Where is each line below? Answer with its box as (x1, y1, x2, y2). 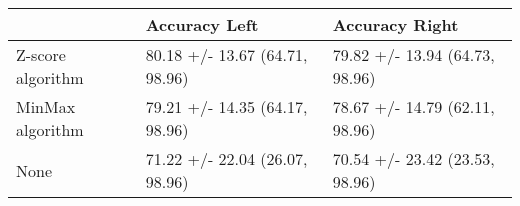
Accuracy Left (145, 13, 259, 36)
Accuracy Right (332, 13, 459, 36)
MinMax (16, 95, 76, 118)
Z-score (16, 43, 66, 66)
